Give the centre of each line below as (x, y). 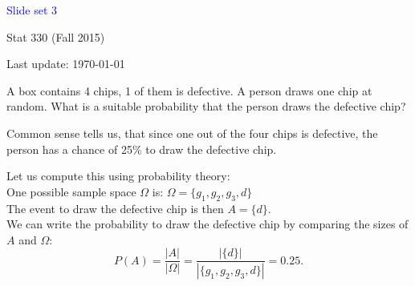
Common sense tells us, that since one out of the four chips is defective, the (192, 133)
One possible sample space (71, 191)
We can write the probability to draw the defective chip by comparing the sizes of (207, 224)
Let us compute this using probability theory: (118, 176)
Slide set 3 (32, 10)
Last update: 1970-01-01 (66, 64)
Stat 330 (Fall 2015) (56, 36)
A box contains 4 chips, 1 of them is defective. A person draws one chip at (189, 90)
